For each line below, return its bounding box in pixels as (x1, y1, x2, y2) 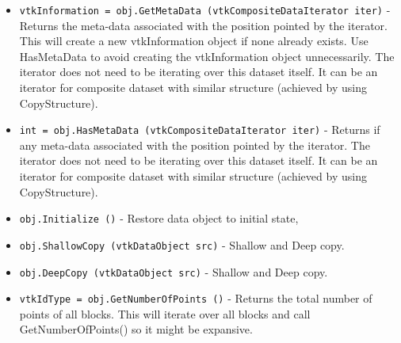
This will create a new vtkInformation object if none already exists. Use (19, 32, 369, 49)
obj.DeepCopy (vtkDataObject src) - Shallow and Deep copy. (19, 263, 328, 280)
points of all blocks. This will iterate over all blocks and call (19, 305, 311, 322)
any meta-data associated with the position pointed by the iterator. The (19, 136, 370, 153)
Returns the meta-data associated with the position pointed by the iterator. (19, 17, 388, 33)
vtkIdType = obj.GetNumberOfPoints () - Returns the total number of (19, 290, 372, 307)
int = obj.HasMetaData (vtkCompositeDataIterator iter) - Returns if (19, 121, 380, 138)
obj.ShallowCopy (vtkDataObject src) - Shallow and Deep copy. (19, 236, 345, 253)
